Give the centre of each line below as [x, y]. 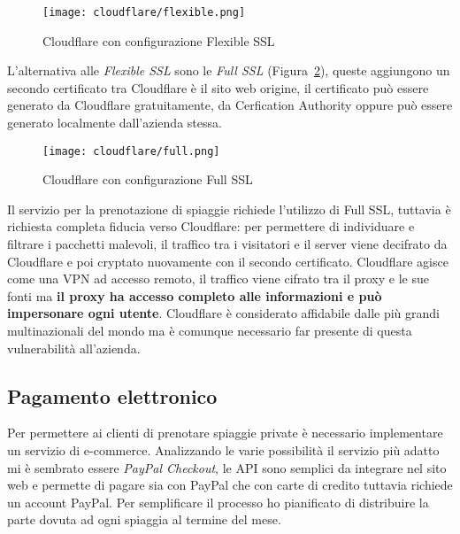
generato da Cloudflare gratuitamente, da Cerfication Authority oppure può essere [230, 105]
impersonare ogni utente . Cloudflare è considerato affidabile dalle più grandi [223, 313]
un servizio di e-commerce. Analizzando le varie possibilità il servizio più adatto [223, 450]
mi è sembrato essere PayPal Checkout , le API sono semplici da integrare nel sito [227, 467]
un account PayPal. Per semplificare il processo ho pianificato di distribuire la [218, 502]
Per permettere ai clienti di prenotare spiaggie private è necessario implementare [225, 433]
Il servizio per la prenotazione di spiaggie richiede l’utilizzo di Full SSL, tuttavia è [229, 209]
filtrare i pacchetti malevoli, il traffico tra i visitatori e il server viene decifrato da [227, 244]
